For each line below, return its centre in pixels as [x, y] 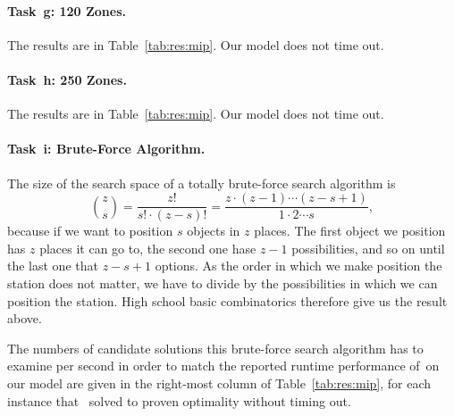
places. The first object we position [350, 231]
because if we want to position [90, 231]
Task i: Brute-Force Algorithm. [106, 149]
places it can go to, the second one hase [148, 248]
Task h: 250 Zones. [67, 79]
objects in [214, 231]
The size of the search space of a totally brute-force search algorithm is [202, 183]
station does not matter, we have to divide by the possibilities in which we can [223, 283]
